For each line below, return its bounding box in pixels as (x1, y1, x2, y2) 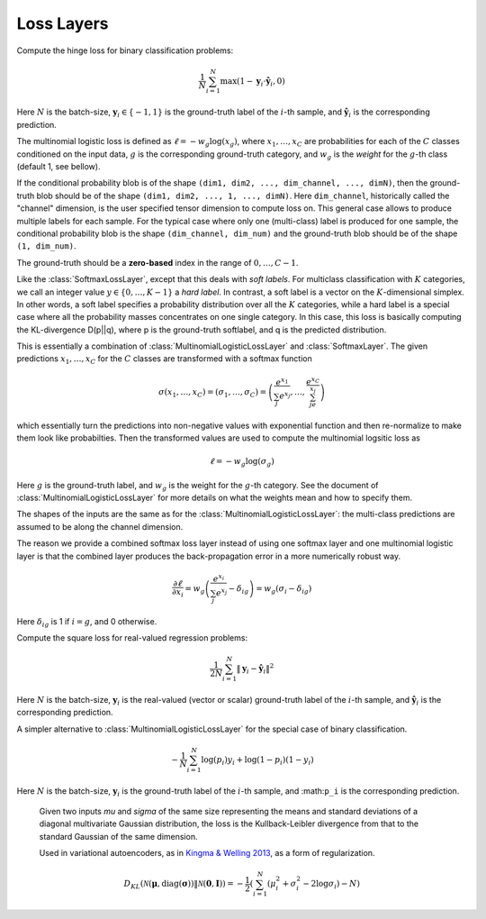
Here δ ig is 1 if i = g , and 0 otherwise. (16, 615, 157, 629)
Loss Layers (16, 14, 109, 33)
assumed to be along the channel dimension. (16, 521, 184, 532)
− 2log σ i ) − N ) (302, 878, 360, 891)
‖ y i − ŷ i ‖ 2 (236, 662, 274, 676)
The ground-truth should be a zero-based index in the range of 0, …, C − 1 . (16, 257, 299, 268)
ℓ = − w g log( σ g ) (209, 456, 274, 469)
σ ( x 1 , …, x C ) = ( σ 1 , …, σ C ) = (157, 387, 267, 399)
